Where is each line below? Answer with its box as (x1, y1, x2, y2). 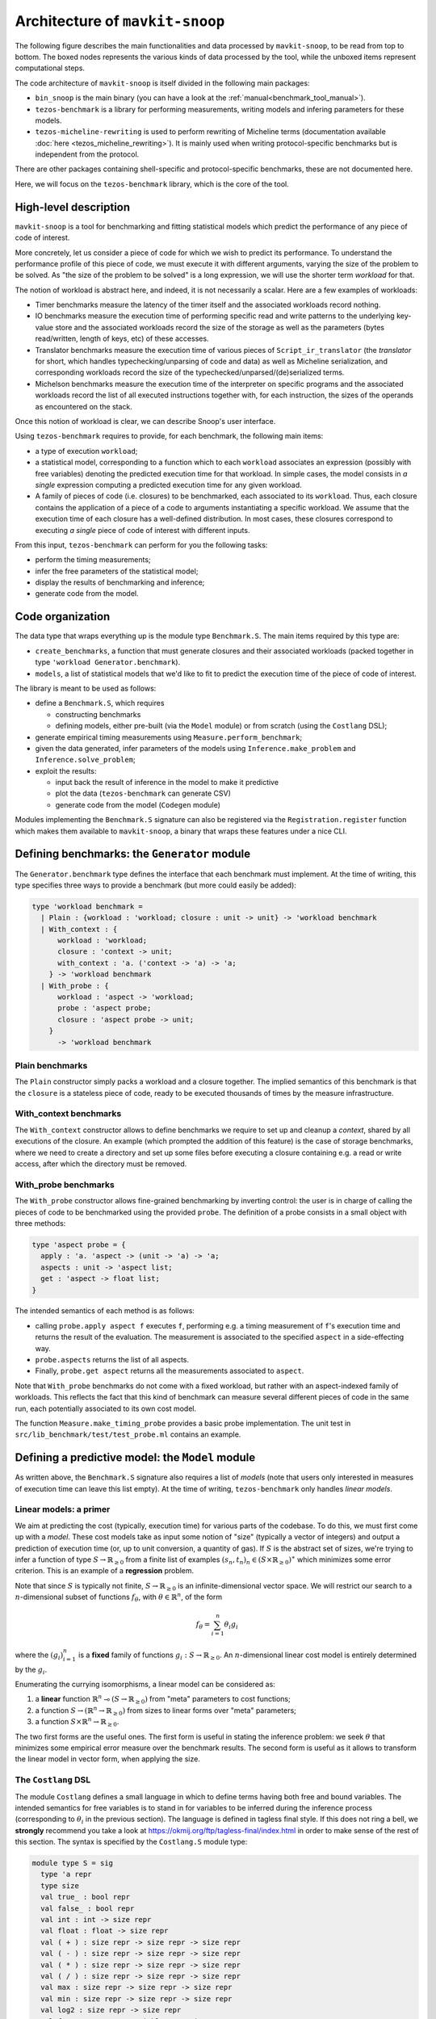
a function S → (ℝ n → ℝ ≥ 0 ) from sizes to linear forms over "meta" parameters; (35, 1705, 296, 1717)
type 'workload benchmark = (31, 901, 143, 911)
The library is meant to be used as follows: (15, 683, 157, 693)
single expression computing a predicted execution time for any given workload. (35, 480, 302, 489)
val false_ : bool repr (40, 1904, 135, 1913)
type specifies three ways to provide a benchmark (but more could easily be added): (15, 880, 296, 890)
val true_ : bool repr (40, 1892, 131, 1902)
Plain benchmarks (15, 1060, 88, 1071)
